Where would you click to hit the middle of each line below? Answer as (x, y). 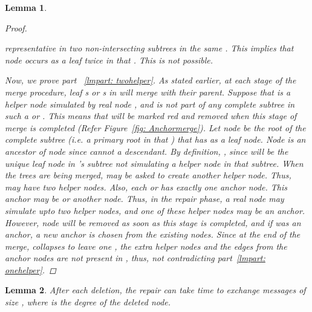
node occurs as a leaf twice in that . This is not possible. (109, 60)
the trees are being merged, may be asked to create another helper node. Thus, (148, 175)
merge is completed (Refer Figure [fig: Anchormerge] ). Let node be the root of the (155, 127)
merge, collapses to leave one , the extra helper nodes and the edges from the (146, 246)
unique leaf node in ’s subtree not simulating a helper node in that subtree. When (154, 163)
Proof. (16, 28)
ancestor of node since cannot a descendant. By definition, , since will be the (147, 151)
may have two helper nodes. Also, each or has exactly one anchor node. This (146, 187)
